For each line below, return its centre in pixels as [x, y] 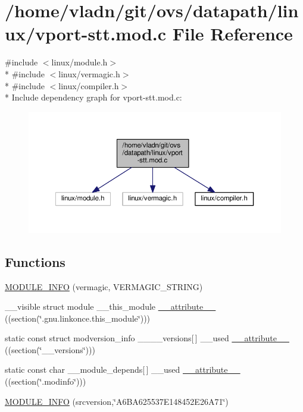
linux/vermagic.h [89, 73]
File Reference [232, 34]
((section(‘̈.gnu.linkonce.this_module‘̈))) [78, 318]
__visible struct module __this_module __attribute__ [110, 306]
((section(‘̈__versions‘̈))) [50, 349]
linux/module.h [79, 62]
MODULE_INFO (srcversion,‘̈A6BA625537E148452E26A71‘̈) [117, 401]
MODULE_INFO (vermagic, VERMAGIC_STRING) [104, 286]
